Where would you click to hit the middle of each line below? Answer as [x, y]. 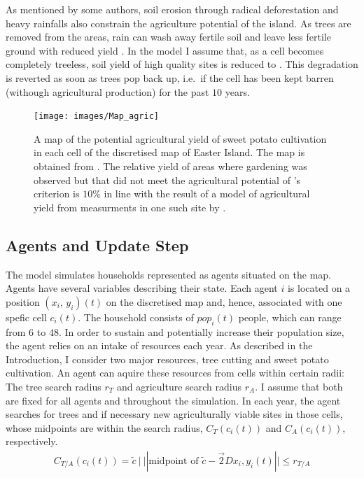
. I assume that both [299, 386]
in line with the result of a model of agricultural [207, 194]
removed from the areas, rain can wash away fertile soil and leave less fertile [168, 37]
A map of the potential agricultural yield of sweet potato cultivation [180, 138]
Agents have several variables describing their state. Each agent [142, 288]
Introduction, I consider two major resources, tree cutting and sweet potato [167, 359]
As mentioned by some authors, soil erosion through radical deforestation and [172, 9]
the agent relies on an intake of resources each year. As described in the [159, 345]
